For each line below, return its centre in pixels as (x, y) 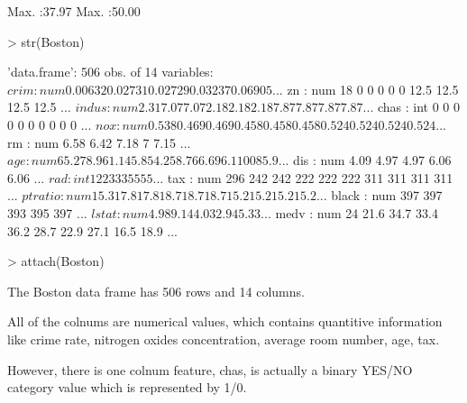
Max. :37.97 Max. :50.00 (74, 11)
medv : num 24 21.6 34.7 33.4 (357, 212)
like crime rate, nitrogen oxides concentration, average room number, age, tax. (224, 339)
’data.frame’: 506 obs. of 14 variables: (110, 72)
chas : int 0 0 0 (419, 107)
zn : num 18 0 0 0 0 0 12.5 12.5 (373, 89)
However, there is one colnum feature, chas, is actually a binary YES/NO (210, 369)
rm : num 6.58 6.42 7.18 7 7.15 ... (99, 142)
